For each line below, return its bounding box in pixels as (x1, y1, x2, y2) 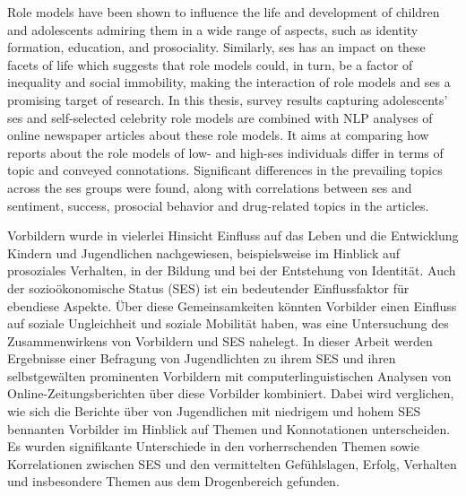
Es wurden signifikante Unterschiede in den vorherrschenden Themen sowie (7, 437, 420, 456)
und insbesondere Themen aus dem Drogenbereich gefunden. (7, 472, 340, 491)
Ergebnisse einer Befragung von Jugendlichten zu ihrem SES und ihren (7, 349, 396, 368)
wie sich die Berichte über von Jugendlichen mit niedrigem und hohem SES (7, 402, 421, 421)
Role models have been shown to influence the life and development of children (7, 3, 440, 21)
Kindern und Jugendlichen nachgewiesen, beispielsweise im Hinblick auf (7, 243, 401, 262)
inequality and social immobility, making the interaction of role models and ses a (7, 73, 451, 91)
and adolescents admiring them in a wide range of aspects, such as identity (7, 20, 419, 39)
